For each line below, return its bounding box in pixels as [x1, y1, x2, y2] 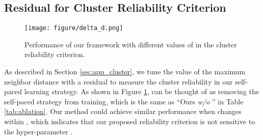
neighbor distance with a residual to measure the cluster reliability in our [4, 76, 233, 87]
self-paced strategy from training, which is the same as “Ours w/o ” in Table [4, 96, 244, 106]
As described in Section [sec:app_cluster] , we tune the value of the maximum [4, 66, 246, 77]
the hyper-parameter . [4, 126, 73, 136]
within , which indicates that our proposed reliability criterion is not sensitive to [4, 116, 255, 127]
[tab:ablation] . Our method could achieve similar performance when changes [4, 106, 242, 117]
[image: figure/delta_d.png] [24, 24, 123, 32]
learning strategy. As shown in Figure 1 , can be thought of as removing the [24, 86, 259, 97]
